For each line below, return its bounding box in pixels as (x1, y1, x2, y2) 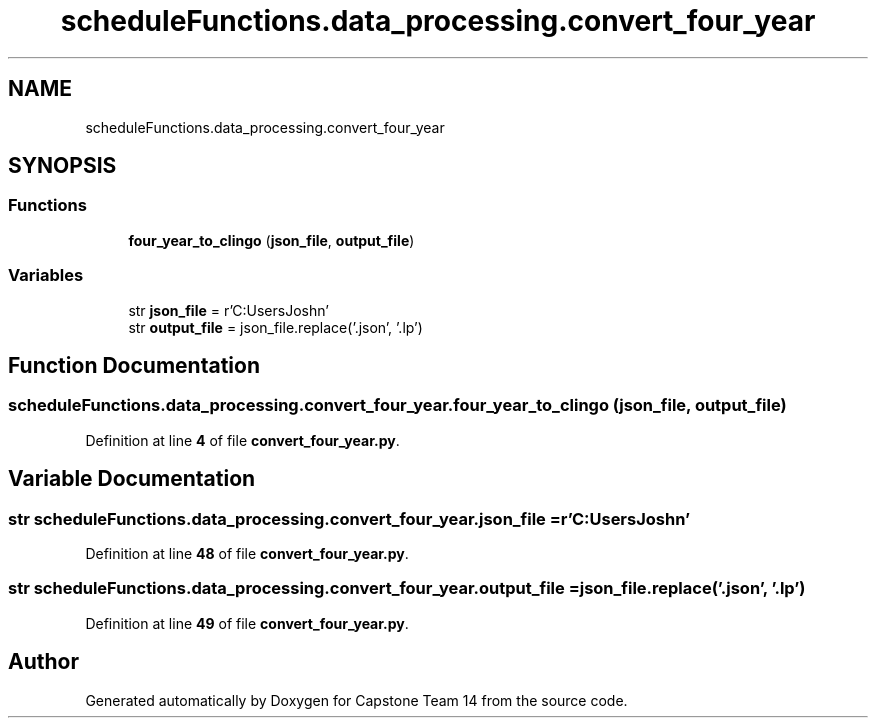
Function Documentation (8, 352, 260, 378)
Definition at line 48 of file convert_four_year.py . (85, 545, 409, 562)
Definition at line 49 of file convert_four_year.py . (85, 614, 409, 632)
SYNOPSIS (8, 153, 117, 179)
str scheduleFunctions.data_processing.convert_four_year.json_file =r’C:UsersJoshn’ (8, 508, 690, 529)
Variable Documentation (8, 466, 256, 492)
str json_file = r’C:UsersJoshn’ (128, 301, 329, 319)
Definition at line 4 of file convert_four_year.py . (85, 431, 400, 449)
